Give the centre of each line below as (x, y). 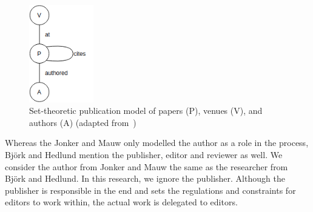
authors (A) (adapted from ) (83, 122)
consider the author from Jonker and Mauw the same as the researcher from (146, 166)
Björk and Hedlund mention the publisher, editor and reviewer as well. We (144, 154)
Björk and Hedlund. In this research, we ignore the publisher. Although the (145, 178)
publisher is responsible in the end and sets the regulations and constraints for (150, 190)
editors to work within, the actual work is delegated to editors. (121, 202)
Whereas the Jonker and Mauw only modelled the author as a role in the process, (157, 143)
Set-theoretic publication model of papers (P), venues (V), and (146, 111)
